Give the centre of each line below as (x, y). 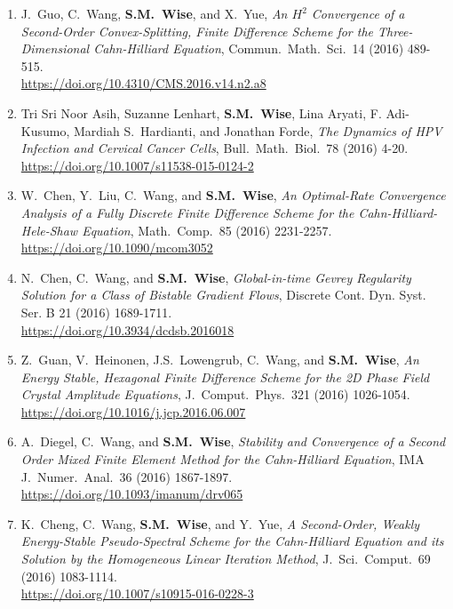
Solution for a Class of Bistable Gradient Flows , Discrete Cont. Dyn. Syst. (223, 295)
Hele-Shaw (49, 230)
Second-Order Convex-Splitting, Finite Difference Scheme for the (197, 31)
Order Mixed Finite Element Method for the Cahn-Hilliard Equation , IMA (223, 459)
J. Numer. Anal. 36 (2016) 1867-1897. (127, 476)
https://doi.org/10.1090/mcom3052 (117, 248)
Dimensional (55, 48)
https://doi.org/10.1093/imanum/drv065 (132, 494)
